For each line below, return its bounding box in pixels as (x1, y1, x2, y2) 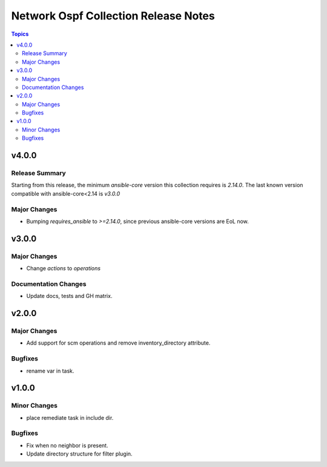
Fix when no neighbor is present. (26, 442, 108, 449)
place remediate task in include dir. (26, 414, 114, 421)
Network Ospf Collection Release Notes (11, 9, 215, 22)
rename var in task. (26, 367, 74, 374)
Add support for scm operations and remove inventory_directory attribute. (26, 339, 211, 346)
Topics (11, 30, 29, 38)
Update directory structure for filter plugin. (26, 450, 133, 457)
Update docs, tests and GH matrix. (26, 293, 113, 300)
